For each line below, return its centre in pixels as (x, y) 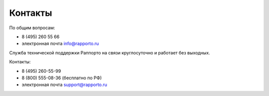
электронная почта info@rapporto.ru (60, 44)
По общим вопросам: (32, 28)
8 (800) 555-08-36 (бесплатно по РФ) (62, 78)
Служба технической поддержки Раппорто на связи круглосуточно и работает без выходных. (110, 52)
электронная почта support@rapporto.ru (64, 85)
